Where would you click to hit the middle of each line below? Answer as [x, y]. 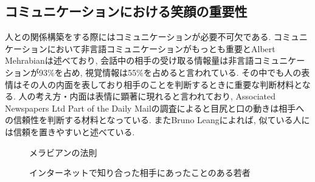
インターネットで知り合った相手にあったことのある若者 [140, 173]
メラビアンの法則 [63, 152]
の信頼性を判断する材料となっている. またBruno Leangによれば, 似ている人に [157, 120]
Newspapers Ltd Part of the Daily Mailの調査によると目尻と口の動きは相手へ [155, 108]
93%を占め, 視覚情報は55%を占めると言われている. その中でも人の [170, 72]
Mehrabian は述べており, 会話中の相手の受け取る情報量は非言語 [130, 60]
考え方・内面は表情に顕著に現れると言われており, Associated [156, 96]
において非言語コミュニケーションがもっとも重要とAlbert [161, 48]
